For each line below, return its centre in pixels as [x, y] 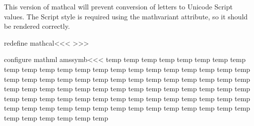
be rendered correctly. [37, 26]
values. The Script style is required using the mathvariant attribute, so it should [126, 16]
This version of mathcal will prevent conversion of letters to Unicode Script [118, 6]
